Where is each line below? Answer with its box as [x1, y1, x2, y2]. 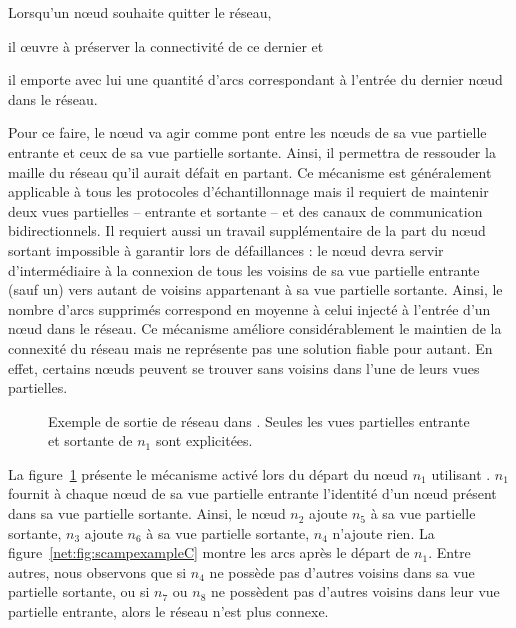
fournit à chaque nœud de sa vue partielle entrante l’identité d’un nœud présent [8, 483, 497, 504]
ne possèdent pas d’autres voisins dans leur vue [211, 581, 500, 602]
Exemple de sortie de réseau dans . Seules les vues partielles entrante [48, 410, 470, 431]
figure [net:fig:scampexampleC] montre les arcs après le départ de [8, 542, 410, 563]
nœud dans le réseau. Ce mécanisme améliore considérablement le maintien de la [8, 318, 502, 339]
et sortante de [48, 430, 133, 451]
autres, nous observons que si [8, 561, 187, 582]
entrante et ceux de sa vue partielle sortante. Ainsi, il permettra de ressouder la [8, 141, 496, 162]
